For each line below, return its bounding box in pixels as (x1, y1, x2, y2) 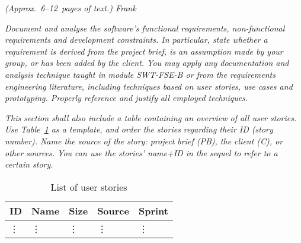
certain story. (5, 158, 53, 171)
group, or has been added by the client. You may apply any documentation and (5, 56, 289, 69)
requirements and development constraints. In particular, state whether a (5, 33, 268, 46)
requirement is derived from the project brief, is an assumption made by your (5, 45, 283, 57)
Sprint (138, 203, 168, 217)
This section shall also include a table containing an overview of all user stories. (5, 111, 297, 124)
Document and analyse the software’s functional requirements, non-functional (5, 21, 285, 34)
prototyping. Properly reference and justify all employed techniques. (5, 91, 248, 104)
